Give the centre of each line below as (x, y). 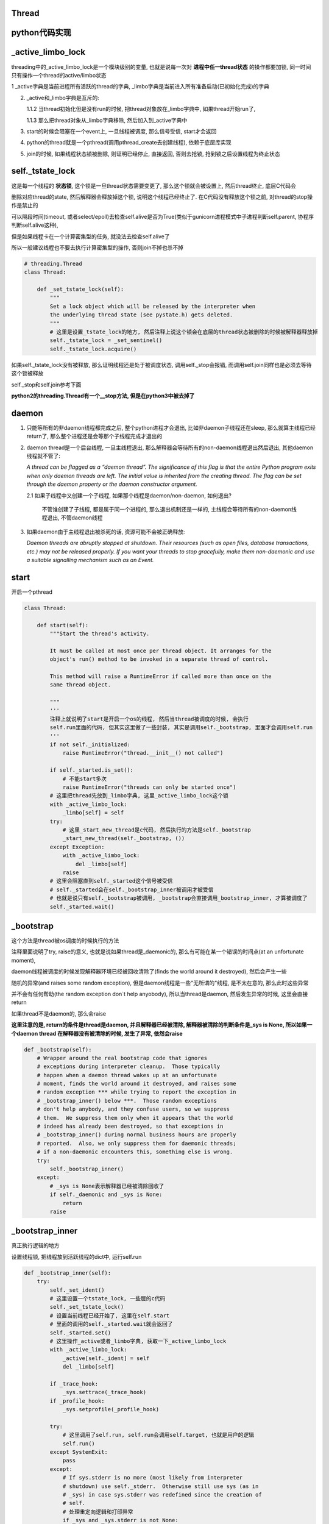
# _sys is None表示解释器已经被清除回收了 (107, 1186)
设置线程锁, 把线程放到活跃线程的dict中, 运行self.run (76, 1256)
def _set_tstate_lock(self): (80, 289)
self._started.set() (80, 1333)
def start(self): (63, 625)
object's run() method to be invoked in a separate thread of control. (159, 659)
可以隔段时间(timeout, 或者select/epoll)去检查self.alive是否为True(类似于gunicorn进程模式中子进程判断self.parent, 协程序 (162, 216)
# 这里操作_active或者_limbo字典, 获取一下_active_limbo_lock (138, 1341)
